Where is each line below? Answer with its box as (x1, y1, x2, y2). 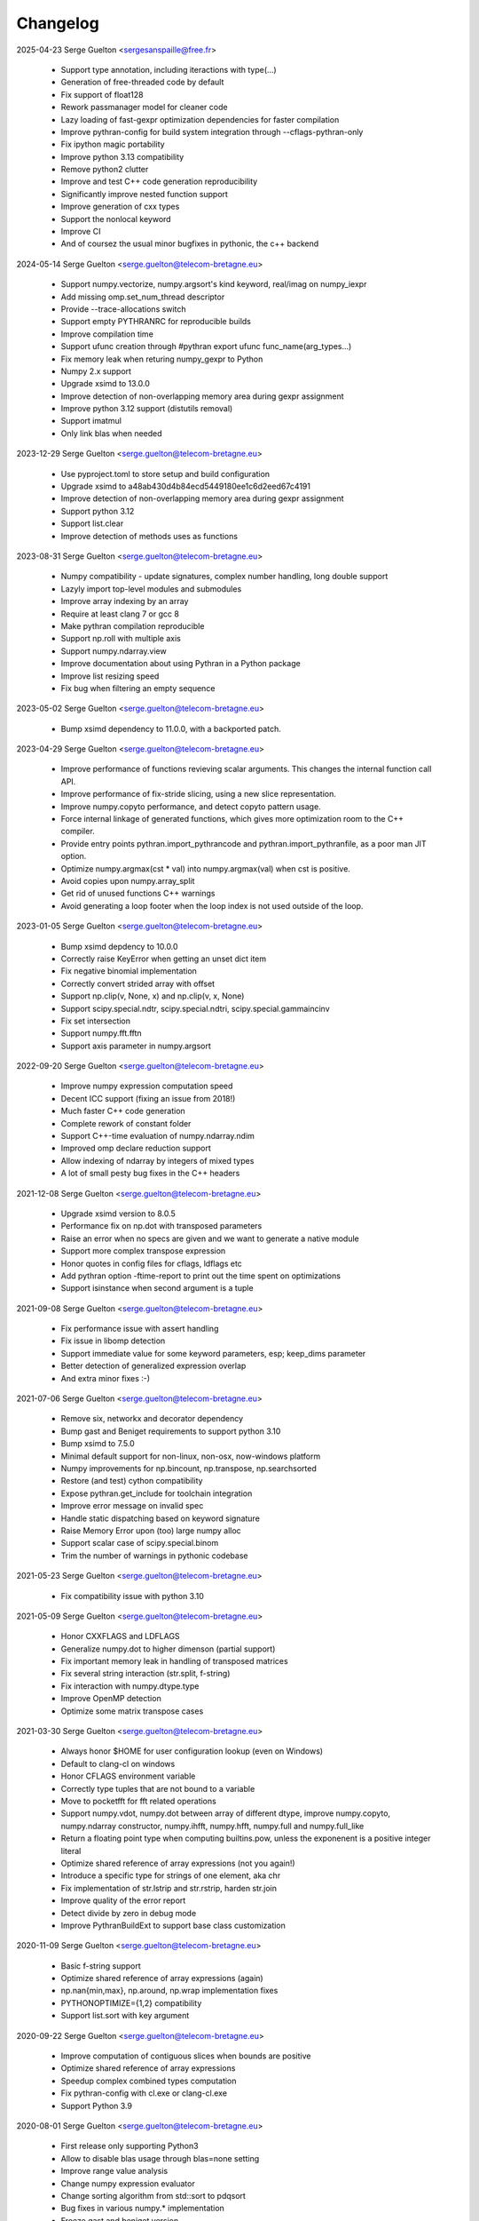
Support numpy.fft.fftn (60, 1028, 142, 1039)
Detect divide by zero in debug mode (60, 1907, 197, 1918)
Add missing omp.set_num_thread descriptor (60, 291, 225, 302)
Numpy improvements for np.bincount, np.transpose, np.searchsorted (60, 1463, 317, 1474)
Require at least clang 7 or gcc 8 (60, 609, 179, 619)
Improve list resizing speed (60, 671, 160, 681)
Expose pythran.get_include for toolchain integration (60, 1488, 253, 1499)
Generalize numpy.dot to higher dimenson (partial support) (60, 1644, 276, 1654)
